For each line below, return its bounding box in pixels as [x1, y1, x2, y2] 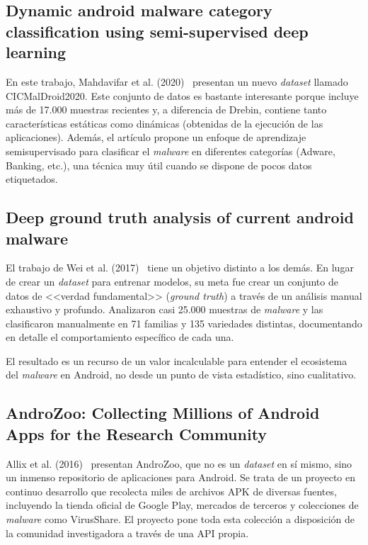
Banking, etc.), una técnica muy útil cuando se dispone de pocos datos [6, 157, 312, 172]
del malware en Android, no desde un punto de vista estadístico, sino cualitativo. [6, 367, 357, 382]
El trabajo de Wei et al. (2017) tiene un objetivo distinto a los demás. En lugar [6, 260, 354, 275]
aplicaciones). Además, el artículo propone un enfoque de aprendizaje [6, 130, 306, 145]
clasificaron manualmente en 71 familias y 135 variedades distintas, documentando [6, 315, 362, 330]
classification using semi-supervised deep [6, 20, 309, 42]
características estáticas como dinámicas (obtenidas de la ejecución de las [6, 116, 323, 130]
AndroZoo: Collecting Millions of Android [6, 402, 320, 424]
